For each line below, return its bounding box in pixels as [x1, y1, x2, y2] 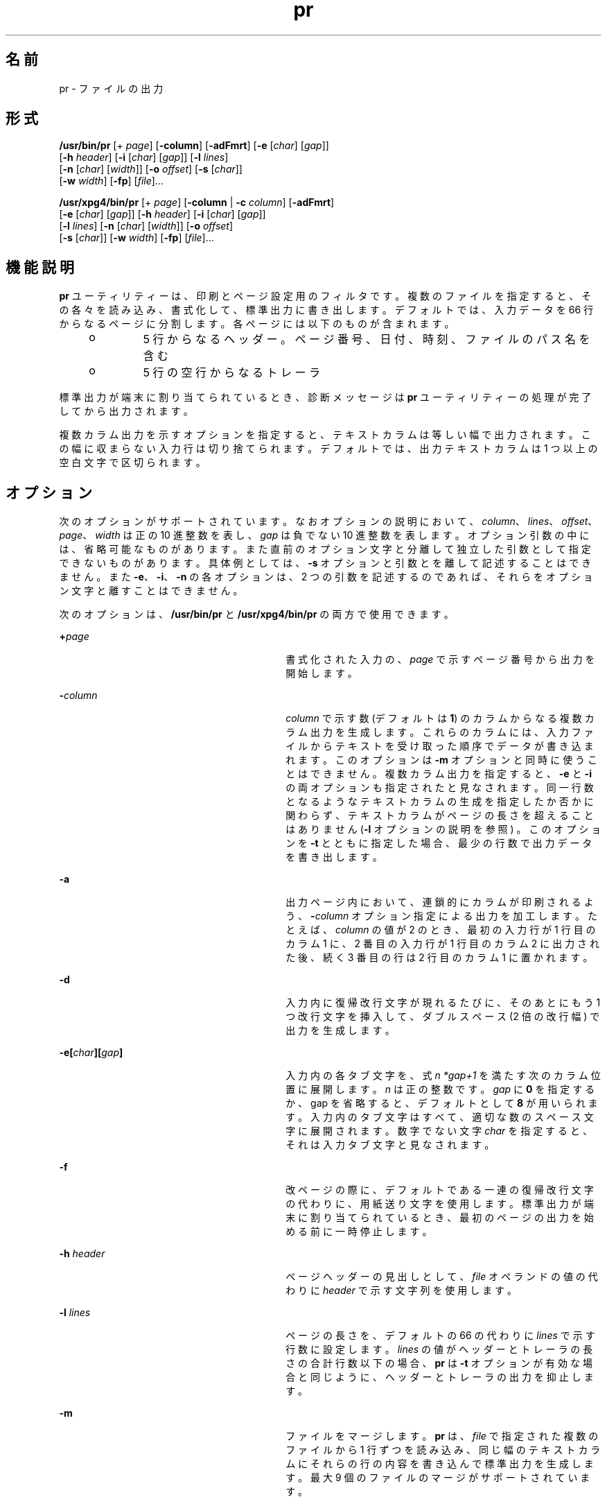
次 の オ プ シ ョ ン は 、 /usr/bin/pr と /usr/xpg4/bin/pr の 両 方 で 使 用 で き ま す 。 [59, 608, 454, 621]
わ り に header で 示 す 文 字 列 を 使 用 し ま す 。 [285, 1284, 518, 1297]
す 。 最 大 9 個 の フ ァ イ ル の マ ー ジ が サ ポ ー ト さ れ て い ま [285, 1471, 590, 1484]
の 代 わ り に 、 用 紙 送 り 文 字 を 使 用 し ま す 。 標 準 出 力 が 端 [285, 1198, 594, 1210]
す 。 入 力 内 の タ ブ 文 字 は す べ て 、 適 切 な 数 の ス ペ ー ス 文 [285, 1111, 594, 1123]
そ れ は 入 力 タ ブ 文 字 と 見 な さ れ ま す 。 [285, 1139, 495, 1151]
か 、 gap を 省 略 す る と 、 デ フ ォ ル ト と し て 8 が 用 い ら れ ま [285, 1097, 598, 1110]
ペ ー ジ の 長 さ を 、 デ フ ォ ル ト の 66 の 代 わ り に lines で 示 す [285, 1329, 595, 1342]
